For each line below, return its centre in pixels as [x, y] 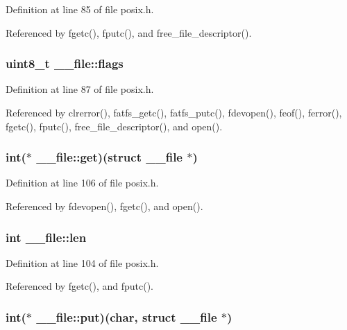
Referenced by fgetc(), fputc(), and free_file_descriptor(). [129, 32]
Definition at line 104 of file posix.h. [82, 262]
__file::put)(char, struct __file [127, 316]
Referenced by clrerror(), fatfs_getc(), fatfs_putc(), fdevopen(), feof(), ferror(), [174, 112]
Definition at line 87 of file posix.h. [80, 89]
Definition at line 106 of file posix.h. [82, 183]
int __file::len [46, 237]
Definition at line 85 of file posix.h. [80, 9]
